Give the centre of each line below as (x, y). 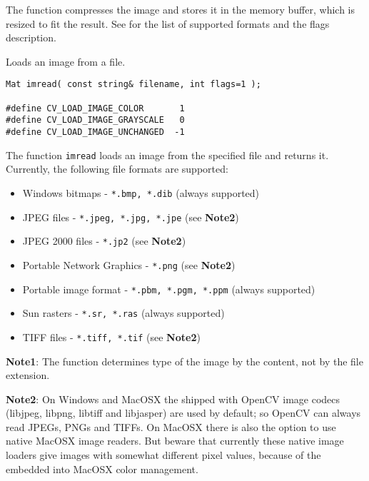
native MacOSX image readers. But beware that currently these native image (175, 441)
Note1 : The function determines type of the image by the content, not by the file (184, 361)
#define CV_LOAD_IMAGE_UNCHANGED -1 (95, 132)
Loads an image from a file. (66, 61)
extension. (28, 375)
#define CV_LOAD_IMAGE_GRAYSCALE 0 (95, 120)
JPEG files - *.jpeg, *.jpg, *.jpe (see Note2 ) (131, 217)
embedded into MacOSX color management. (102, 469)
